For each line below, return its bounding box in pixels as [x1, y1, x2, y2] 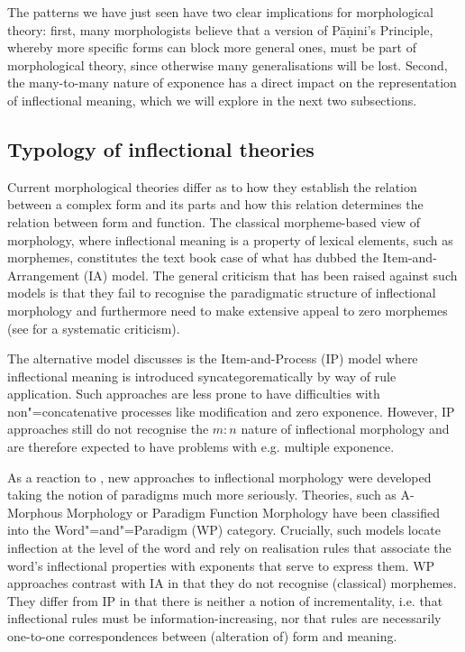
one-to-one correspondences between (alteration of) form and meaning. [7, 627, 397, 646]
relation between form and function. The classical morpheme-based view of [7, 212, 421, 231]
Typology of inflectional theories [7, 134, 315, 162]
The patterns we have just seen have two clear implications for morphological [7, 3, 433, 21]
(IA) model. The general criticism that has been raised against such [83, 265, 458, 284]
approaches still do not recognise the [7, 419, 209, 438]
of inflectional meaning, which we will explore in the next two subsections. [7, 90, 417, 109]
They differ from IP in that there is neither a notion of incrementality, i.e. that [7, 591, 443, 610]
